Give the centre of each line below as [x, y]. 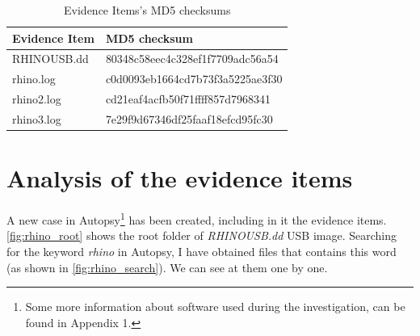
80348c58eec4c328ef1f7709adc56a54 [192, 59]
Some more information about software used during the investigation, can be [215, 307]
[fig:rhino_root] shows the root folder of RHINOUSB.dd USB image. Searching [202, 235]
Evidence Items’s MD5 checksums [147, 10]
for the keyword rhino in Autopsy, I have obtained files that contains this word [202, 252]
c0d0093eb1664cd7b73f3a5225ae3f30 [194, 79]
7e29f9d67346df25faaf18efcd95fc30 [189, 118]
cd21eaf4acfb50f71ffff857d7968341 [188, 99]
